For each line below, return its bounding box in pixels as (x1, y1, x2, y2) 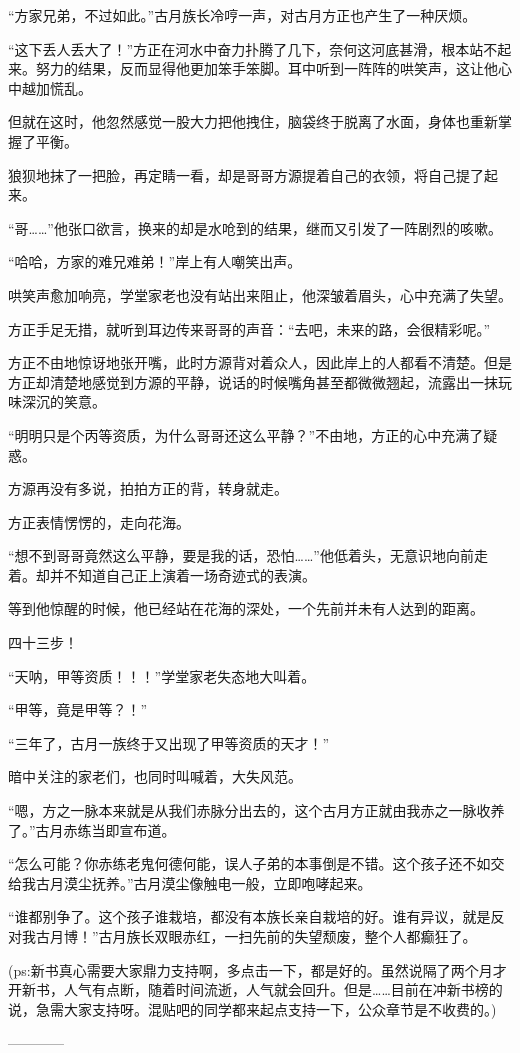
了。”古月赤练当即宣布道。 (8, 819, 176, 840)
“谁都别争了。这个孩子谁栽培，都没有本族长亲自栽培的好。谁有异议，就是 (8, 906, 491, 927)
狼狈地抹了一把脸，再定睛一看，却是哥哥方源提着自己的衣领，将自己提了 (8, 164, 484, 185)
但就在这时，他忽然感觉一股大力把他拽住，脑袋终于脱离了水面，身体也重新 (8, 111, 498, 132)
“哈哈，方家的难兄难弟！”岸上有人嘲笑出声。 (8, 251, 302, 272)
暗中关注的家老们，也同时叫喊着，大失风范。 (8, 766, 302, 787)
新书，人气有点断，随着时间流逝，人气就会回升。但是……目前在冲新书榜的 (21, 979, 503, 1000)
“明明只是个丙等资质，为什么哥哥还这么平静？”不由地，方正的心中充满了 (8, 424, 484, 445)
